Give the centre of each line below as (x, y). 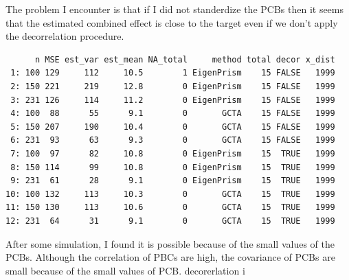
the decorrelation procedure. (65, 36)
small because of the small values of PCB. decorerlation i (125, 270)
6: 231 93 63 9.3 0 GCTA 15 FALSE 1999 (173, 140)
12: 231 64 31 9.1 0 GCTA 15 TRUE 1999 (170, 221)
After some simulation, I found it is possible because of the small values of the (170, 243)
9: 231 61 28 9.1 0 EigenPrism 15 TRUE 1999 (173, 181)
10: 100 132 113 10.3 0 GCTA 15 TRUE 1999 (170, 194)
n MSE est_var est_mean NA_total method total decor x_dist (185, 59)
